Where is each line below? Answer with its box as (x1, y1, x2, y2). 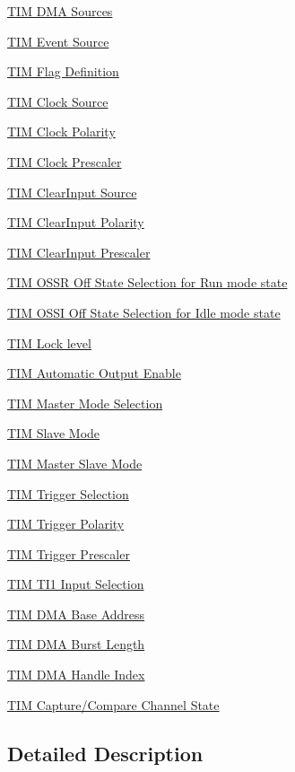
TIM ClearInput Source (7, 182, 137, 201)
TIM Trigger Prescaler (7, 544, 130, 563)
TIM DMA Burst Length (7, 635, 145, 654)
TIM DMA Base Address (7, 604, 145, 623)
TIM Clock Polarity (7, 122, 116, 141)
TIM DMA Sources (7, 2, 113, 20)
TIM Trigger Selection (7, 484, 129, 503)
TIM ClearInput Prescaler (7, 242, 151, 261)
